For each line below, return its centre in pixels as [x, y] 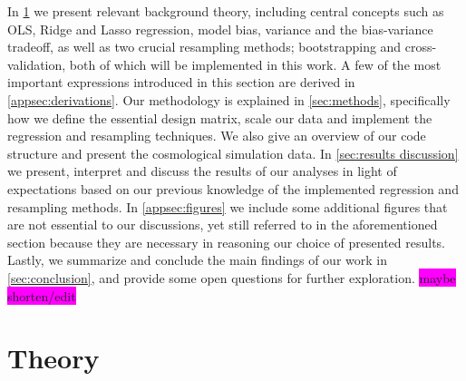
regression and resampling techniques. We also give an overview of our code [217, 136]
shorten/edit [42, 295]
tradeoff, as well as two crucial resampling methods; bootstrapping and [204, 47]
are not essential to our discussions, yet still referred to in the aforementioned [223, 225]
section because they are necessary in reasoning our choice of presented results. [227, 242]
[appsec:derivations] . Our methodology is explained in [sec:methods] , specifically [229, 99]
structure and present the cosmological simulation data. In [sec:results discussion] [233, 153]
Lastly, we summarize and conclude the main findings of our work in [197, 260]
